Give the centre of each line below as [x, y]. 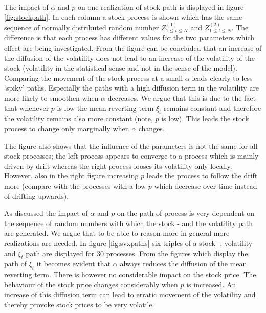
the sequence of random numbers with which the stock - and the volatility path [129, 223]
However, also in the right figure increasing [71, 176]
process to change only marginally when [67, 128]
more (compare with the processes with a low [75, 185]
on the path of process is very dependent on [186, 213]
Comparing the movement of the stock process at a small [94, 77]
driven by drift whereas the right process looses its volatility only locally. [118, 165]
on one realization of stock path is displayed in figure [161, 7]
